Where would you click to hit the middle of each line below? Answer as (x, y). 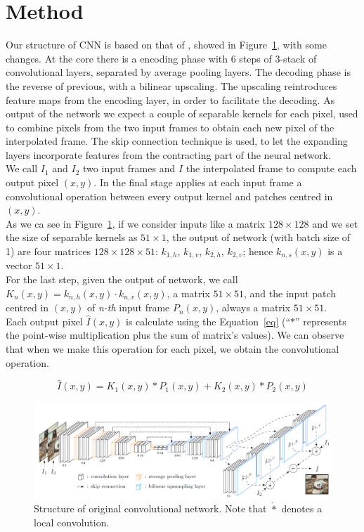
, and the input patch (290, 293)
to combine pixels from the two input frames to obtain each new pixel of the (170, 127)
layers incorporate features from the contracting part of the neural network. (168, 154)
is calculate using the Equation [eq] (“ (208, 321)
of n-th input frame (129, 307)
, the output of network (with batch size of (258, 237)
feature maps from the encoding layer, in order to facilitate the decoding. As (170, 99)
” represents (321, 321)
